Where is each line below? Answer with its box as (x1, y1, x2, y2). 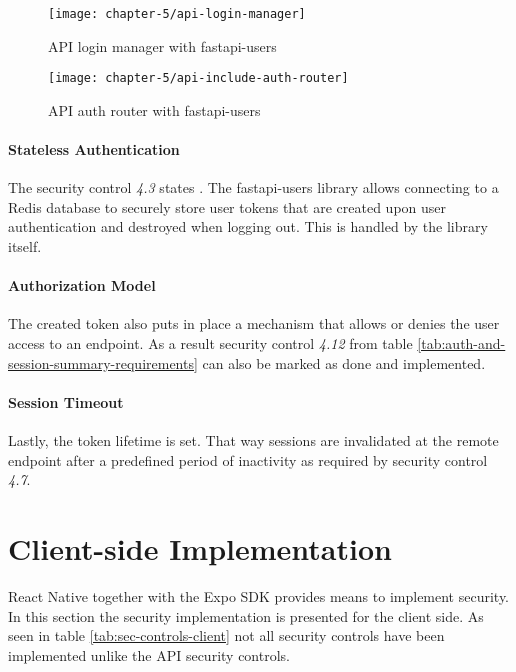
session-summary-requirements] (8, 352, 198, 373)
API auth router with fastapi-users (48, 99, 261, 120)
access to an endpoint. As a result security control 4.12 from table (8, 333, 413, 354)
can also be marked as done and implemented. (202, 352, 486, 373)
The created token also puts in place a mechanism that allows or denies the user (8, 313, 500, 334)
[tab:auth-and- (417, 333, 506, 354)
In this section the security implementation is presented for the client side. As (8, 605, 484, 626)
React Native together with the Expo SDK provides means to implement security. (8, 585, 510, 606)
